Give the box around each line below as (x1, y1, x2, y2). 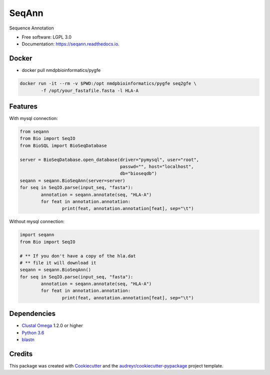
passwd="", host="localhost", (119, 164, 194, 169)
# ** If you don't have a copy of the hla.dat (19, 253, 136, 258)
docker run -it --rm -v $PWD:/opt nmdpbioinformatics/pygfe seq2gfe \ (19, 80, 197, 86)
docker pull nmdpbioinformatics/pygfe (21, 67, 101, 73)
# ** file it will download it (19, 260, 97, 265)
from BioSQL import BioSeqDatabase (19, 142, 107, 148)
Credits (9, 349, 33, 358)
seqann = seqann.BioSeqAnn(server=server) (19, 177, 125, 183)
